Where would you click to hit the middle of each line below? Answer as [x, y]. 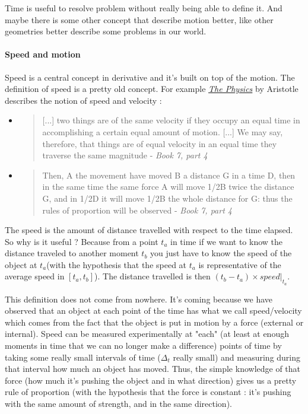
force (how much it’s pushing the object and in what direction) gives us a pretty [151, 380]
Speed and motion [43, 54]
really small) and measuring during [237, 357]
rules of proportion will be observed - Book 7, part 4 [137, 210]
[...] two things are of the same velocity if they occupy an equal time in [171, 120]
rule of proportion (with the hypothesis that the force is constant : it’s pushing [148, 392]
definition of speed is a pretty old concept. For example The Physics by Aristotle [152, 89]
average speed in [35, 276]
